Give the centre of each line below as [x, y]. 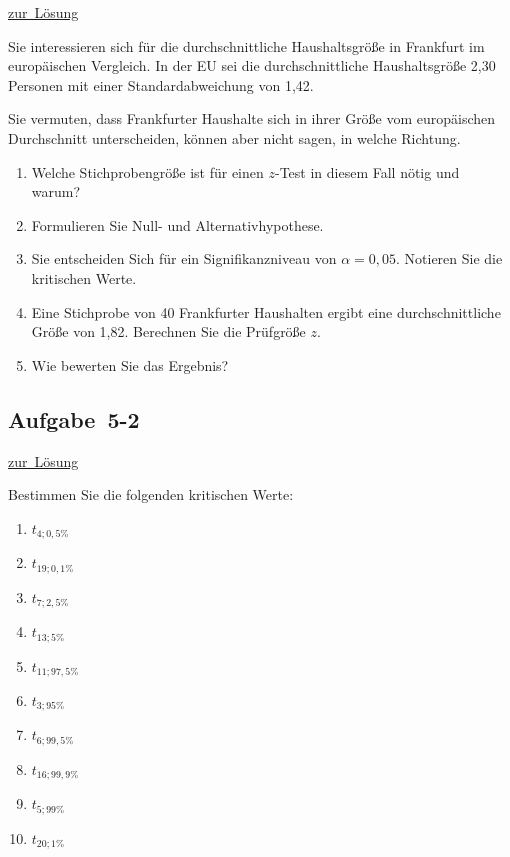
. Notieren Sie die [449, 258]
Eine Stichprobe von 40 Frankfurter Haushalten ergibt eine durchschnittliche [266, 311]
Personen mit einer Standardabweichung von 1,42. [161, 84]
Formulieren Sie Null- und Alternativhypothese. [177, 224]
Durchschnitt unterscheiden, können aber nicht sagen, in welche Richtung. [234, 137]
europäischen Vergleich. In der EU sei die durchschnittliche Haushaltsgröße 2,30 [252, 65]
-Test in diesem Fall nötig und [367, 171]
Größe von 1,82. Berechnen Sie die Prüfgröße [168, 331]
